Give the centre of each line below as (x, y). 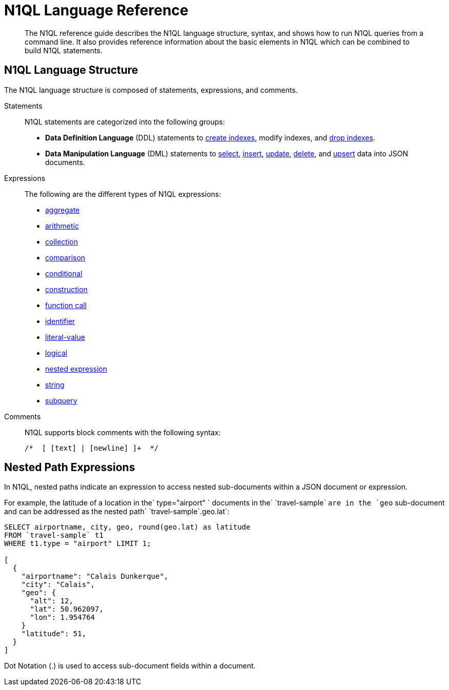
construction (66, 289)
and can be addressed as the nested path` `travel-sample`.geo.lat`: (117, 512)
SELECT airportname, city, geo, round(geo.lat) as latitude (127, 527)
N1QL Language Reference (96, 10)
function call (66, 305)
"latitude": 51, (54, 634)
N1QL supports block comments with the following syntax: (123, 432)
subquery (61, 400)
